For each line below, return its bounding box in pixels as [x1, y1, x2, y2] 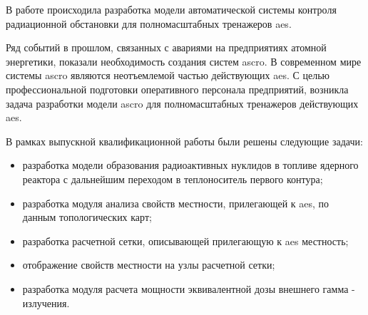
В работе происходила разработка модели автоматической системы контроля [6, 2, 337, 16]
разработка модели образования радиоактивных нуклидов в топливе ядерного [22, 157, 359, 172]
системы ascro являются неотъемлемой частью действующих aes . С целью [6, 68, 330, 83]
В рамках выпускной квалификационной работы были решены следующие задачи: [6, 133, 363, 148]
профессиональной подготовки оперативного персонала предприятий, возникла [6, 81, 349, 96]
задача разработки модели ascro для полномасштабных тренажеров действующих [6, 95, 359, 110]
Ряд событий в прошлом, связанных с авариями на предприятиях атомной [6, 40, 327, 55]
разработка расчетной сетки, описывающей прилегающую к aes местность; [22, 233, 349, 248]
